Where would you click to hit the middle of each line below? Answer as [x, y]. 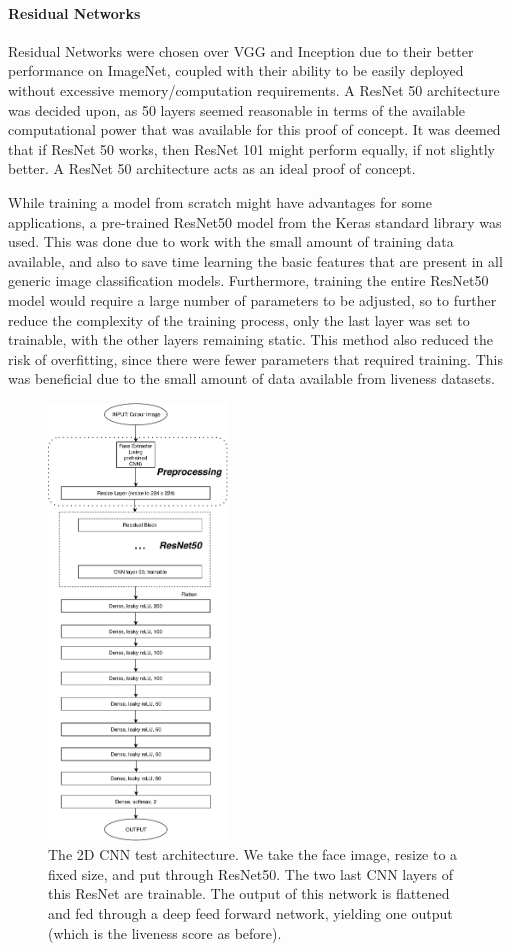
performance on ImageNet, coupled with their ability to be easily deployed [236, 70]
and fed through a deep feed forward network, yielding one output [250, 913]
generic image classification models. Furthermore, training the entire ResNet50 [248, 280]
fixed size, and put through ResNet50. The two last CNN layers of [250, 873]
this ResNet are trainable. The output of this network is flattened [249, 893]
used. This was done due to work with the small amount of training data [231, 241]
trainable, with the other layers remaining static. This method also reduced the [251, 339]
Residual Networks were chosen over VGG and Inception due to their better [241, 50]
